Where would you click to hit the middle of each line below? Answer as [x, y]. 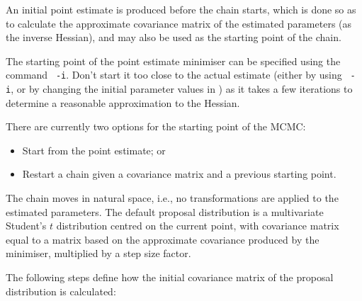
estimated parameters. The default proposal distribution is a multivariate [165, 211]
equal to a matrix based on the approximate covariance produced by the [163, 239]
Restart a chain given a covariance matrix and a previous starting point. [179, 174]
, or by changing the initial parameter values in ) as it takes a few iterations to [182, 89]
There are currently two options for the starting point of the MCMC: [156, 126]
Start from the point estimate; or [94, 150]
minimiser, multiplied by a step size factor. [98, 253]
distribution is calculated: [61, 291]
